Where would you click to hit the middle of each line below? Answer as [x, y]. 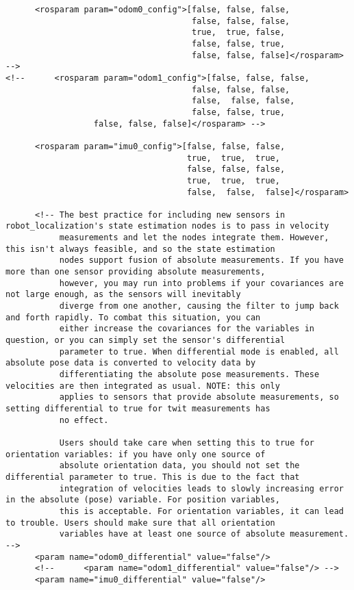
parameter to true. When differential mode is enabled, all [199, 351]
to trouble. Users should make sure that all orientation [140, 523]
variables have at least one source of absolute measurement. [204, 534]
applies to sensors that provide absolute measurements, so [199, 397]
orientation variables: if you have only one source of [136, 454]
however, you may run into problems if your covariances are [201, 283]
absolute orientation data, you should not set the [179, 466]
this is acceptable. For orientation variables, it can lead [201, 511]
